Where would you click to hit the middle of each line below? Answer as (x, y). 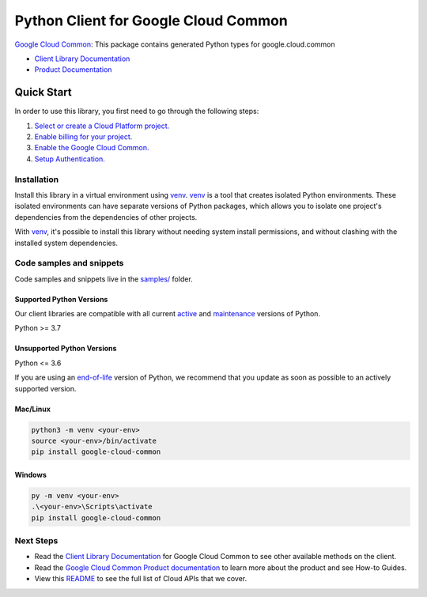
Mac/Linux (33, 409)
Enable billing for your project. (83, 137)
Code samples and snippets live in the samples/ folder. (104, 279)
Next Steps (36, 541)
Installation (37, 179)
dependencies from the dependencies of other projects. (106, 217)
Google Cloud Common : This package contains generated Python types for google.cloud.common (175, 44)
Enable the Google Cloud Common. (92, 148)
